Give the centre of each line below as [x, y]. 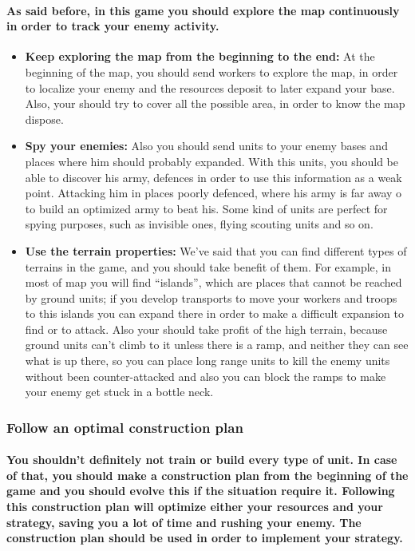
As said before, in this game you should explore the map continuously [203, 10]
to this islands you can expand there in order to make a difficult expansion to [214, 313]
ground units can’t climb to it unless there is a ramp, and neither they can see [217, 345]
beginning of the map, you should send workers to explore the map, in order [211, 71]
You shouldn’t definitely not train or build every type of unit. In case [202, 460]
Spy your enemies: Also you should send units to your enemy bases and [206, 146]
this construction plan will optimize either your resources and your [195, 507]
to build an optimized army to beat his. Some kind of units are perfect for [206, 208]
